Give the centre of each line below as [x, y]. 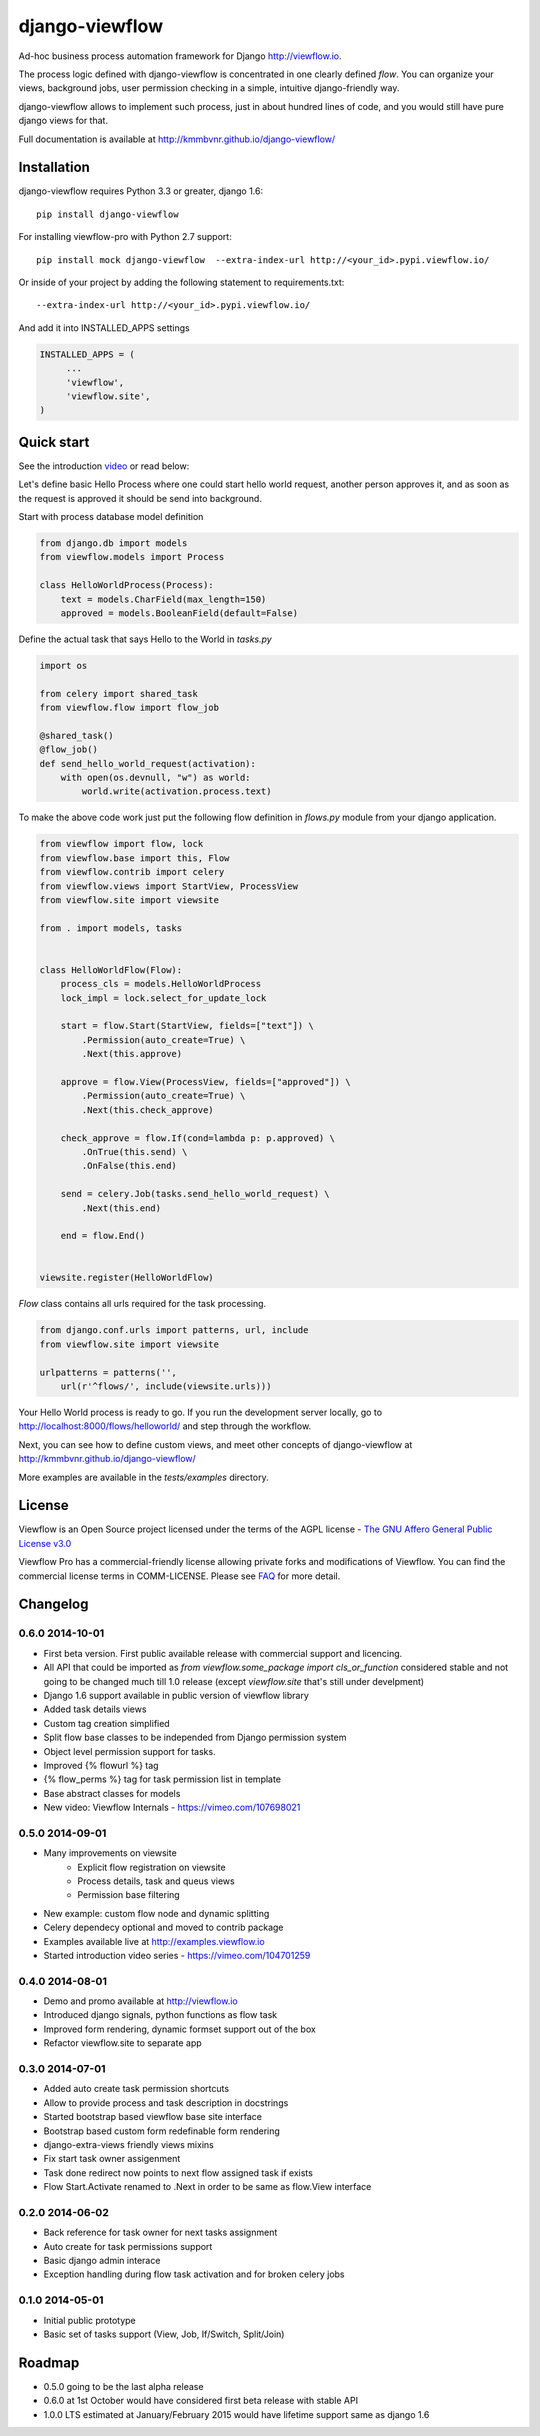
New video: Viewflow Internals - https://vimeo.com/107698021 [172, 1807]
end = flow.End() [103, 1236]
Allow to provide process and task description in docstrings [166, 2102]
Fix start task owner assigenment [112, 2159]
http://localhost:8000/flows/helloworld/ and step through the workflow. [165, 1426]
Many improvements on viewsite [110, 1853]
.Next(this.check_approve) [147, 1109]
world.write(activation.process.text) [176, 791]
